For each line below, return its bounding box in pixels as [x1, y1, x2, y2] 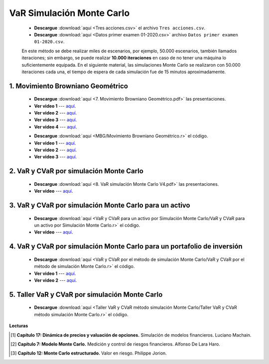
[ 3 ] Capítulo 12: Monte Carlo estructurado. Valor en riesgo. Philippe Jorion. [10, 350, 167, 356]
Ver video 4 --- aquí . [34, 123, 77, 129]
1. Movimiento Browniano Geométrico [9, 82, 128, 90]
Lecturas [9, 323, 28, 329]
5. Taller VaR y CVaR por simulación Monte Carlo [9, 290, 163, 299]
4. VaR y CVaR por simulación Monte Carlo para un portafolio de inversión [9, 242, 243, 251]
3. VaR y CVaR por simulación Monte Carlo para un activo [9, 201, 190, 210]
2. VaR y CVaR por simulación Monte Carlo [9, 167, 144, 175]
